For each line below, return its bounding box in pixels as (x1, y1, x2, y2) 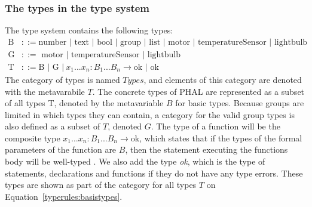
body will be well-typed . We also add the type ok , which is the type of (5, 155, 265, 168)
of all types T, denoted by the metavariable (5, 97, 164, 109)
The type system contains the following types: (5, 24, 173, 36)
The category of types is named (5, 73, 120, 85)
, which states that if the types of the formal (139, 131, 302, 144)
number (38, 38, 67, 47)
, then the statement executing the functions (125, 143, 288, 156)
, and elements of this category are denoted (143, 73, 302, 85)
